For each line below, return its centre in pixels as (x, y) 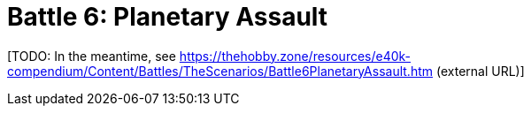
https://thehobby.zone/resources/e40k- (295, 56)
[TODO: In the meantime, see (92, 56)
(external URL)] (480, 71)
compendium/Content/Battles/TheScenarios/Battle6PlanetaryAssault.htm (220, 71)
